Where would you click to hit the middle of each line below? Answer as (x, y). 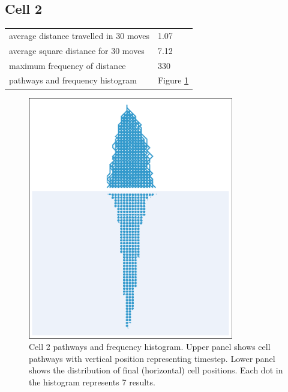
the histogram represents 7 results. (92, 382)
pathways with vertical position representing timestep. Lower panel (152, 358)
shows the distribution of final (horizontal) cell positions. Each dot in (156, 370)
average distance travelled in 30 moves (79, 35)
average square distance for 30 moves (77, 50)
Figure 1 (173, 80)
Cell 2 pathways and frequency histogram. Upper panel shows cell (150, 347)
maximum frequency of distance (67, 65)
